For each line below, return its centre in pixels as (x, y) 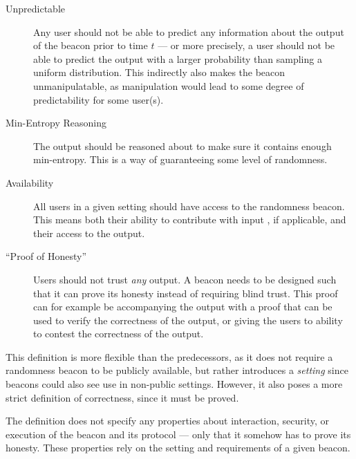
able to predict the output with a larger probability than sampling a (178, 58)
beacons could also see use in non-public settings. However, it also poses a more (174, 384)
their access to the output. (89, 233)
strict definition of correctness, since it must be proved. (122, 397)
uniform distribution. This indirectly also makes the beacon (159, 72)
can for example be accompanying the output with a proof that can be (183, 307)
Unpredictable (36, 8)
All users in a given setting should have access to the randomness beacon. (189, 206)
